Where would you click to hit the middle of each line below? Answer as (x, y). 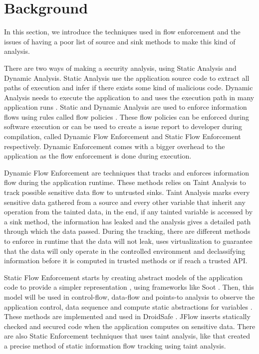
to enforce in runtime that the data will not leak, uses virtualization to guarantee (128, 241)
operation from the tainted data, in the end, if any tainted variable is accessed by (129, 212)
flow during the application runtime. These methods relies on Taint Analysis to (125, 182)
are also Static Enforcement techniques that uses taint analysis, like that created (127, 336)
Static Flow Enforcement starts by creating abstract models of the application (124, 277)
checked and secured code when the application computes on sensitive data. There (130, 326)
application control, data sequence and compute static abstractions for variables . (128, 306)
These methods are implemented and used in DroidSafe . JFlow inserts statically (127, 316)
